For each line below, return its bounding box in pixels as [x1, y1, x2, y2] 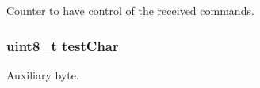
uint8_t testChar [6, 35, 119, 55]
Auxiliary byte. [6, 66, 79, 82]
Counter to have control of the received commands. [6, 2, 254, 18]
